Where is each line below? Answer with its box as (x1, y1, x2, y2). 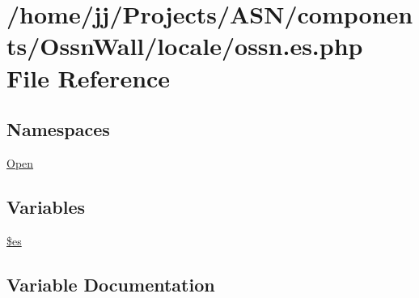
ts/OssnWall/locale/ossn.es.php (6, 29, 363, 62)
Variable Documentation (6, 271, 215, 296)
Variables (6, 194, 86, 219)
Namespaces (6, 117, 110, 142)
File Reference (6, 61, 171, 94)
